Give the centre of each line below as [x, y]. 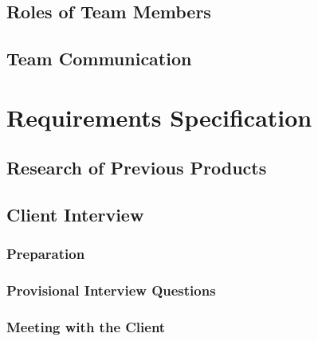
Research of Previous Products [137, 168]
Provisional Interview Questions [111, 290]
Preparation [46, 254]
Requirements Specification [159, 117]
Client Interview [75, 215]
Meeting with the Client [86, 327]
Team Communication [99, 59]
